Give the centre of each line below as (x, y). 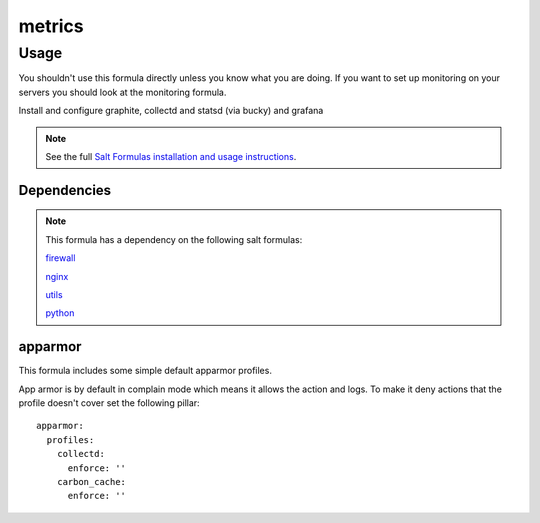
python (60, 313)
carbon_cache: (91, 481)
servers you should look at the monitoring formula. (122, 92)
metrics (51, 26)
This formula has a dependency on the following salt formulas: (174, 239)
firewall (60, 258)
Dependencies (65, 190)
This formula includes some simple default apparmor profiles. (145, 371)
